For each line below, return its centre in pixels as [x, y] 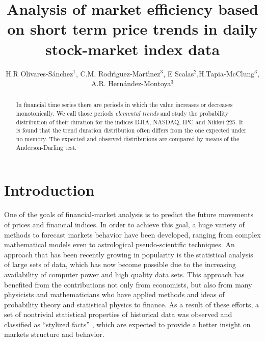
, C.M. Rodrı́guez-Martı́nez [118, 73]
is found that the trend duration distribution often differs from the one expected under [131, 130]
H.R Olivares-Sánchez [39, 73]
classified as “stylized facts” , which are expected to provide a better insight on [127, 324]
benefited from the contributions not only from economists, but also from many [128, 284]
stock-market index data [132, 49]
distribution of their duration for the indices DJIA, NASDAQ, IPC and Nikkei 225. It [130, 122]
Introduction [49, 190]
